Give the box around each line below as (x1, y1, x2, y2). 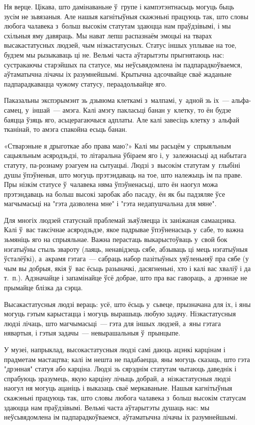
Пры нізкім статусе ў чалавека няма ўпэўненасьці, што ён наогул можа (4, 179, 218, 189)
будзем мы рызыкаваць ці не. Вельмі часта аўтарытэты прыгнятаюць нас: (4, 49, 225, 60)
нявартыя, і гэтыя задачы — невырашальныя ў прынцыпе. (4, 328, 180, 338)
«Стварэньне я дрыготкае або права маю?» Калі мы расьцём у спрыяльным (4, 140, 231, 151)
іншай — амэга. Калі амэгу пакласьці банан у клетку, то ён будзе (32, 104, 231, 115)
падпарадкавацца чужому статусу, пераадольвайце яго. (4, 78, 167, 89)
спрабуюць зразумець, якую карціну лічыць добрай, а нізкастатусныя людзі (4, 373, 231, 383)
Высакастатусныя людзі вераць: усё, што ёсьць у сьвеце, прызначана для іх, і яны (4, 299, 251, 309)
